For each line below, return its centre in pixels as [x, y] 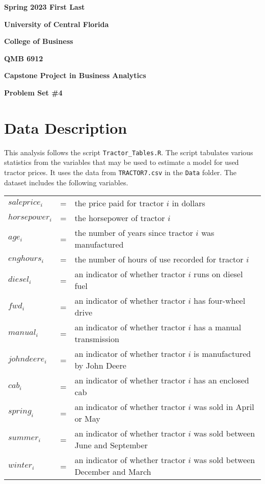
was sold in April [224, 407]
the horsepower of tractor [120, 218]
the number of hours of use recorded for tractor [159, 259]
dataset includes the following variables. [66, 182]
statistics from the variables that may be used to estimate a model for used [122, 162]
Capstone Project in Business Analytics [75, 75]
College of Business [39, 41]
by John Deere [100, 366]
